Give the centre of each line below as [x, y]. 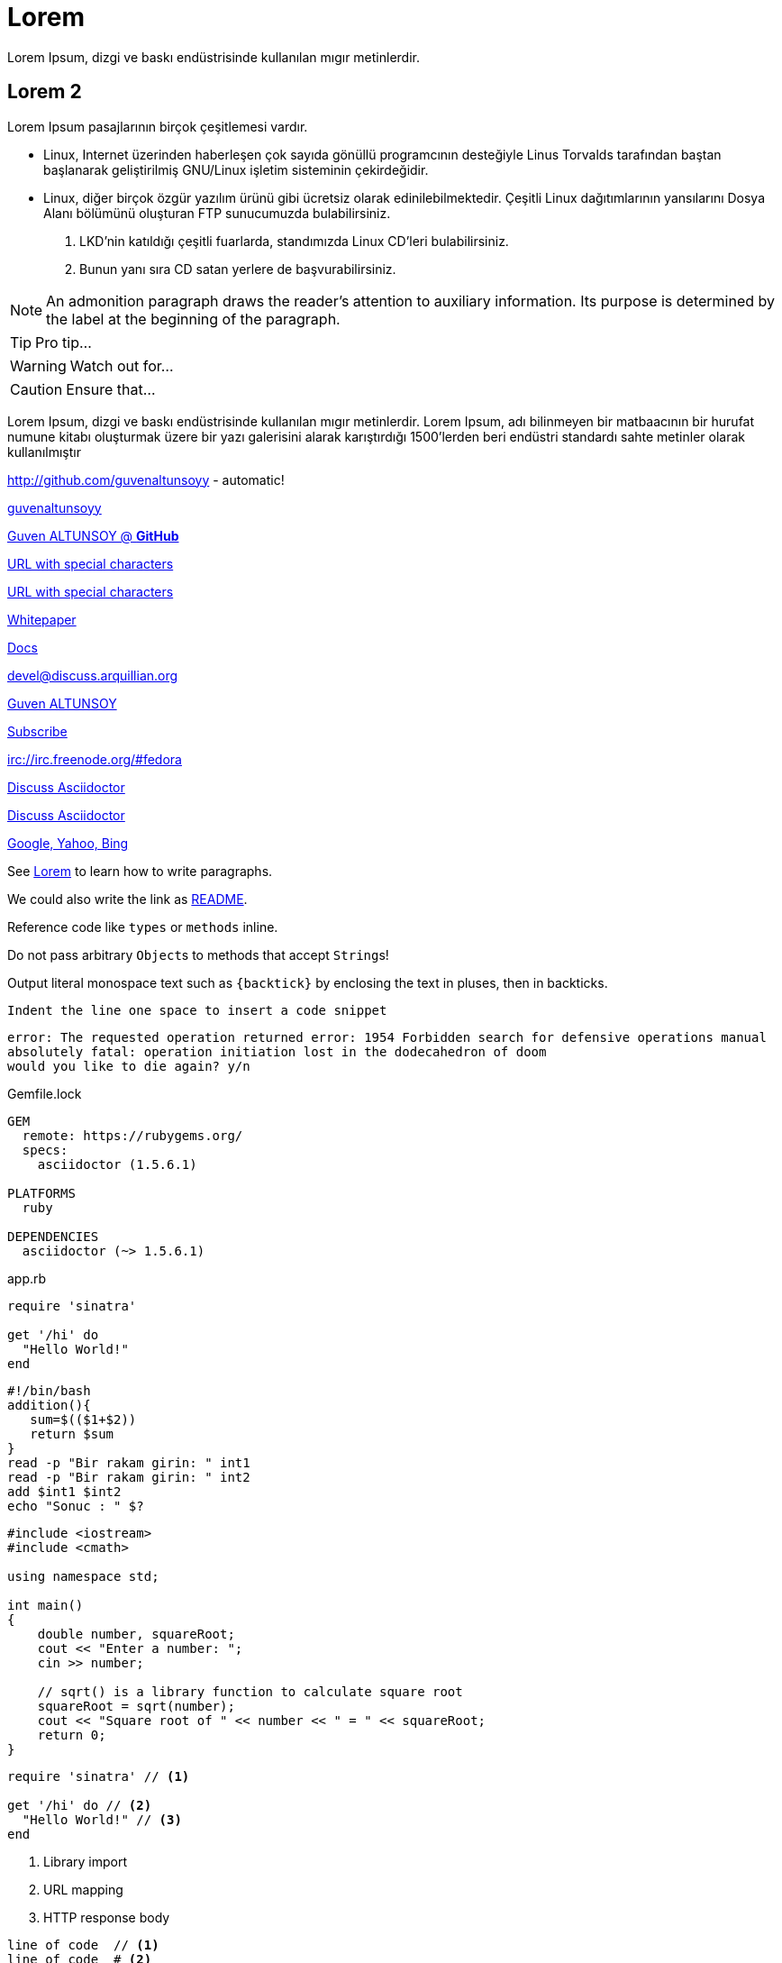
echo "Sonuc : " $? [76, 1506]
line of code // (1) [83, 1945]
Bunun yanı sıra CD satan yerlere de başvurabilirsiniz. [238, 269]
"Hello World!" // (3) [102, 1819]
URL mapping [83, 1889]
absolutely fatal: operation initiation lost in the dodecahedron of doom [277, 1051]
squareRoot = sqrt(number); [136, 1706]
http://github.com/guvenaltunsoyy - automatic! [146, 479]
